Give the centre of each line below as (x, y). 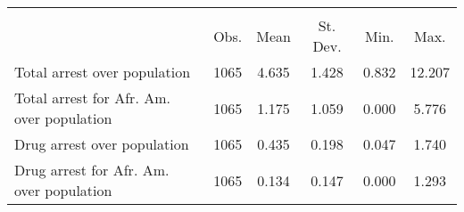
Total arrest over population (103, 72)
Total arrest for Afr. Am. (92, 98)
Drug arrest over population (102, 144)
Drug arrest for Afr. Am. (92, 170)
